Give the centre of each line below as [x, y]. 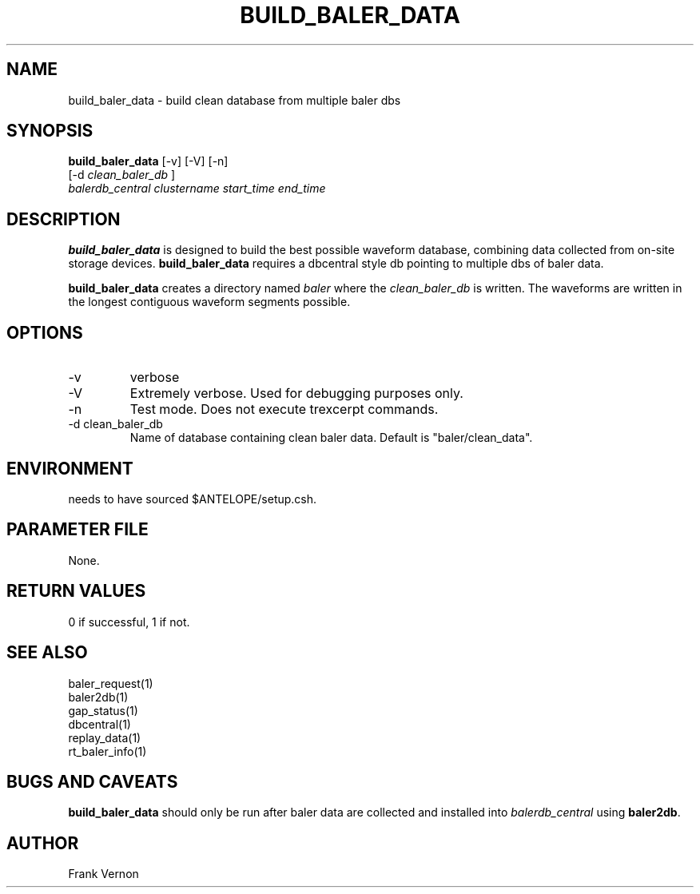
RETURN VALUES [76, 591]
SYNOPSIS [50, 131]
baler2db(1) [98, 697]
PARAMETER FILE [78, 530]
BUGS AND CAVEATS [92, 781]
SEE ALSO [47, 653]
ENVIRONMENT [70, 468]
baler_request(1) [111, 683]
